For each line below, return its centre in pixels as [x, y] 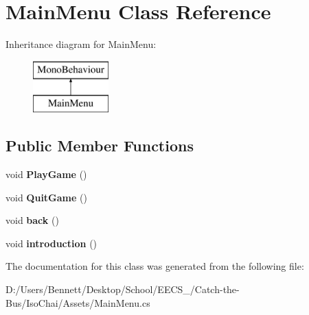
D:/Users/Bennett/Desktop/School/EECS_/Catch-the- [123, 289]
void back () [32, 220]
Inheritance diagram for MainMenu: [81, 44]
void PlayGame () [46, 174]
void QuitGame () [46, 197]
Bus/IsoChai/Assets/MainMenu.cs [78, 302]
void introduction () [51, 243]
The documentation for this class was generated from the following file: [155, 266]
